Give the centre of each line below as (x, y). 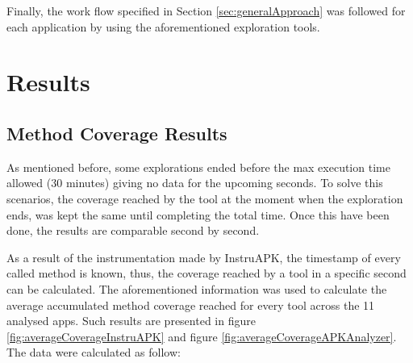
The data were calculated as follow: (94, 352)
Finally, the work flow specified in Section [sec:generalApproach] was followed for (206, 10)
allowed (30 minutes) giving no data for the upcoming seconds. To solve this (195, 183)
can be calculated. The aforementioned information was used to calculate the (197, 288)
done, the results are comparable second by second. (133, 230)
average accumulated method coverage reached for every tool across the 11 (191, 305)
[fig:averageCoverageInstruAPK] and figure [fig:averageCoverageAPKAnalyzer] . (202, 336)
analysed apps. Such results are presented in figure (131, 321)
